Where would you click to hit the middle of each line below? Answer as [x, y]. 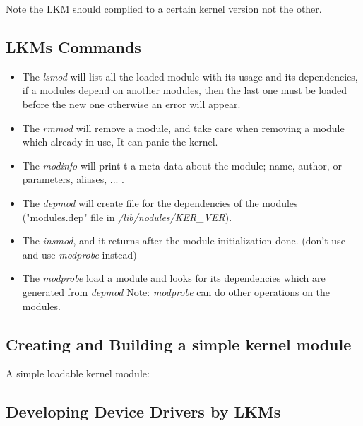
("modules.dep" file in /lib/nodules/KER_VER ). [127, 217]
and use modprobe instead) [79, 254]
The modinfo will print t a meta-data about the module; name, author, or [182, 165]
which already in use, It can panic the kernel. [120, 142]
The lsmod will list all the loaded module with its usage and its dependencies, [190, 76]
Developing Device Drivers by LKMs [143, 412]
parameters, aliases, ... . [73, 179]
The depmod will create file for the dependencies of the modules [160, 202]
